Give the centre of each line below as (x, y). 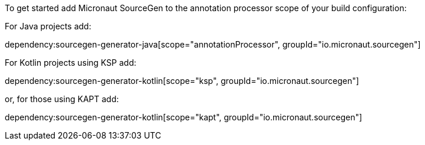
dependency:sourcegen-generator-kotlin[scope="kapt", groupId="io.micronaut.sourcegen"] (184, 117)
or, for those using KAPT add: (62, 99)
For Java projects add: (48, 26)
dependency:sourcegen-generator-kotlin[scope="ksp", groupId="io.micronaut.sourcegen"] (182, 81)
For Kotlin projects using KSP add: (71, 63)
